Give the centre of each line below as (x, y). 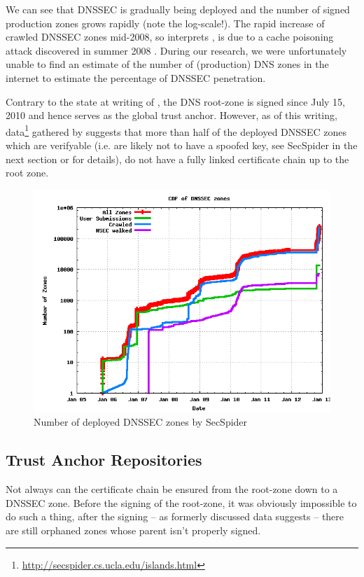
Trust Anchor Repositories (104, 460)
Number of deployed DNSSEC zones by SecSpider (141, 422)
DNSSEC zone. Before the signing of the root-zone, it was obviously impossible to (181, 502)
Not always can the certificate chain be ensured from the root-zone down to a (172, 489)
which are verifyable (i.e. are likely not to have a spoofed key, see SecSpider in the (182, 145)
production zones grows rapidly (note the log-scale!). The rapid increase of (165, 23)
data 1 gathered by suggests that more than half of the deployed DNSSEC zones (176, 130)
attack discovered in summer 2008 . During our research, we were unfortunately (176, 50)
